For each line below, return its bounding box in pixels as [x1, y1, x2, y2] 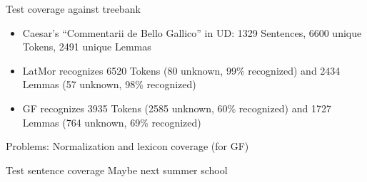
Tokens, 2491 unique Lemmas [22, 39, 151, 54]
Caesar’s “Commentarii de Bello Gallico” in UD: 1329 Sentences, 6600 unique [22, 25, 362, 40]
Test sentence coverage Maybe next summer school [6, 162, 228, 177]
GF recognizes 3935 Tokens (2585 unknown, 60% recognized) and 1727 [22, 100, 331, 115]
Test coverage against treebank [6, 1, 141, 16]
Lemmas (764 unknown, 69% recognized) [22, 114, 201, 129]
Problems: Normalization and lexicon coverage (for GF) [6, 139, 249, 154]
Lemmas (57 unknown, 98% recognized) [22, 77, 196, 92]
